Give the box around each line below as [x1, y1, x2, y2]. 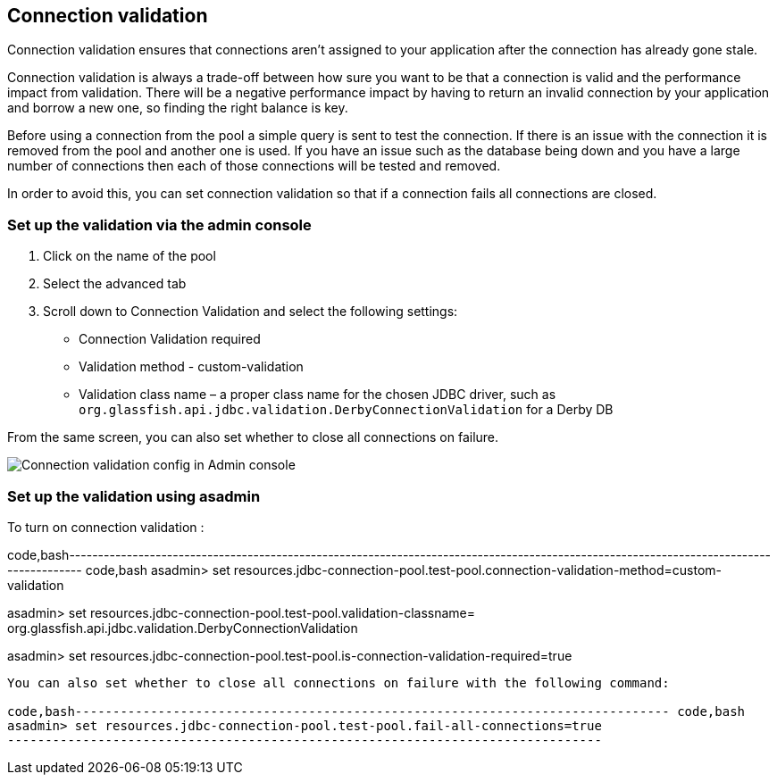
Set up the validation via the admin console [7, 215, 312, 234]
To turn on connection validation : [7, 519, 205, 535]
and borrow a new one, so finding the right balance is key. [7, 100, 348, 116]
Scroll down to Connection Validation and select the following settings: [43, 304, 458, 320]
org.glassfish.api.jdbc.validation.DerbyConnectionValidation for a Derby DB [79, 402, 614, 418]
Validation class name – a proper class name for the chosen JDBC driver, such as [79, 387, 556, 403]
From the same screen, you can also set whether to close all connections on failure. [7, 429, 499, 445]
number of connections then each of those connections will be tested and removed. [7, 158, 501, 174]
